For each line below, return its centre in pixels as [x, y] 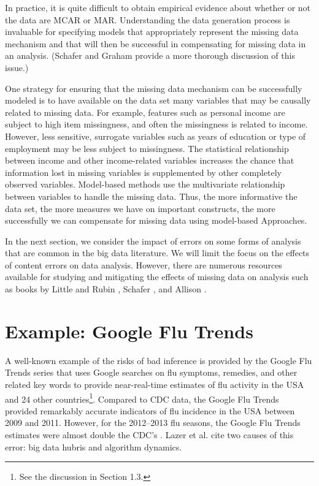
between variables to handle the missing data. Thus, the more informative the [151, 196]
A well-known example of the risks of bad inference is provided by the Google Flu [159, 360]
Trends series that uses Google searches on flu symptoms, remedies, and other [151, 372]
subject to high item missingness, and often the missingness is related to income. [156, 124]
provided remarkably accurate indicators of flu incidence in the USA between [150, 410]
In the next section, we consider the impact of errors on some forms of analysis [153, 241]
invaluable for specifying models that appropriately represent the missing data [152, 32]
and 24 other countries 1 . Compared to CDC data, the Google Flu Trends [142, 398]
